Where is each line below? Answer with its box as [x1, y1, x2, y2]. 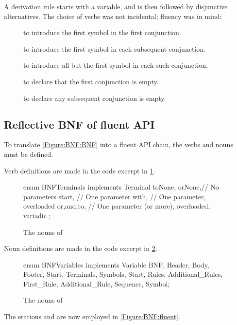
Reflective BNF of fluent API [4, 116, 155, 132]
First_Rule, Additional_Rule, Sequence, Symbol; [23, 278, 170, 288]
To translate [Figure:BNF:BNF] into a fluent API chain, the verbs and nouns [4, 139, 233, 150]
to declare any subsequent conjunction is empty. [23, 93, 166, 103]
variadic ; [23, 210, 51, 220]
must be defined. [4, 149, 53, 159]
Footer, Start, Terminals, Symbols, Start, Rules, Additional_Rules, [23, 269, 223, 279]
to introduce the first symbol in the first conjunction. [23, 27, 181, 38]
